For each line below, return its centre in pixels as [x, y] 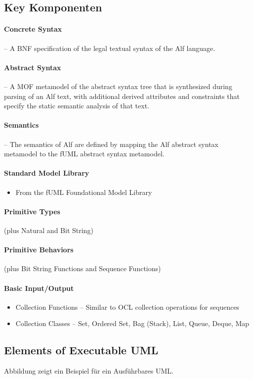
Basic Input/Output [39, 288]
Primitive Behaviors [39, 250]
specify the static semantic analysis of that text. [77, 106]
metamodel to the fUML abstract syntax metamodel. [84, 154]
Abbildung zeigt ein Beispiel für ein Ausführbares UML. [89, 371]
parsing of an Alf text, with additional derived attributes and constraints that [122, 96]
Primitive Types [32, 211]
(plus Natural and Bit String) [49, 230]
